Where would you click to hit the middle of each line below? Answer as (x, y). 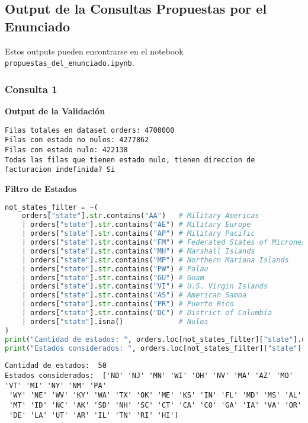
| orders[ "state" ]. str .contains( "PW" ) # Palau (115, 269)
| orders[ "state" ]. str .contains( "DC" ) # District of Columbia (147, 313)
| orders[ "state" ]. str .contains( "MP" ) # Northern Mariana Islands (155, 260)
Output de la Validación (55, 111)
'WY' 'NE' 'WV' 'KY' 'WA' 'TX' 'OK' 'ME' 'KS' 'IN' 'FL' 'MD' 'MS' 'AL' (155, 395)
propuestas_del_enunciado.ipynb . (70, 63)
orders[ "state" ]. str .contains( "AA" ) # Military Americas (140, 216)
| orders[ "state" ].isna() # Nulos (115, 321)
